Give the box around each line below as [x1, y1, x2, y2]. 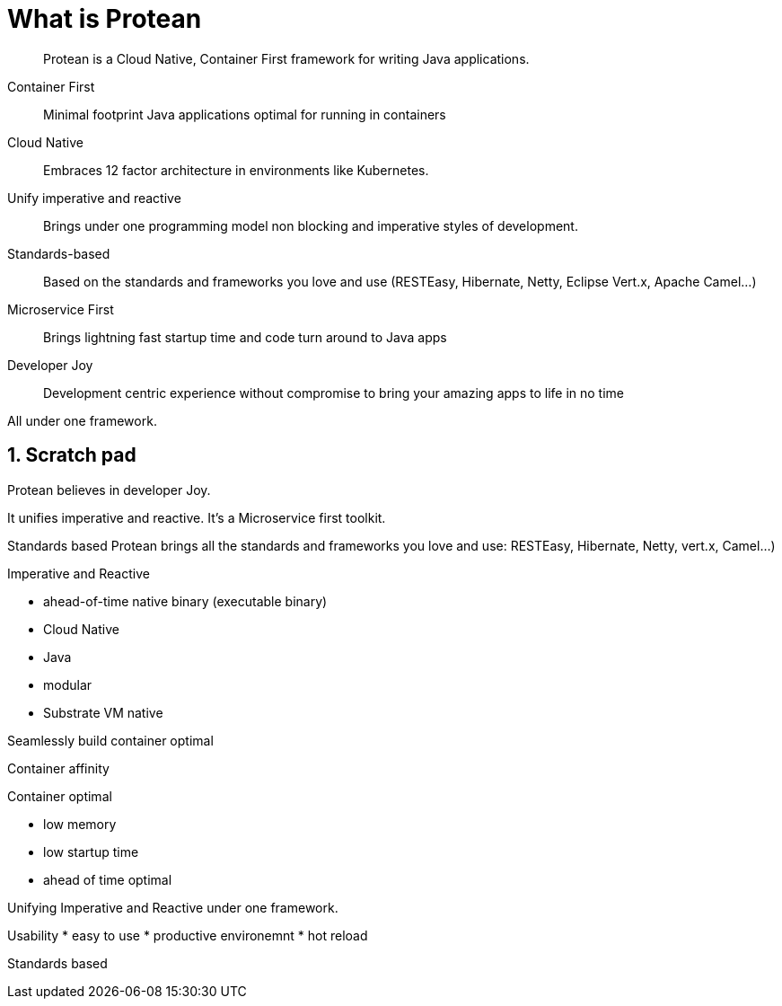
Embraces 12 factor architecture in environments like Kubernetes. [43, 162, 429, 178]
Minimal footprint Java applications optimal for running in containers [43, 106, 446, 122]
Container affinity [7, 760, 110, 776]
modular [43, 676, 92, 693]
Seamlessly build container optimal [7, 732, 214, 748]
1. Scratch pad [7, 444, 136, 467]
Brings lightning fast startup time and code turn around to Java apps [43, 329, 447, 345]
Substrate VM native [43, 704, 163, 720]
